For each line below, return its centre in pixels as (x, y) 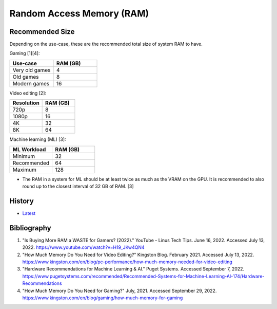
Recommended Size (42, 32)
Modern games (31, 83)
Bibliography (30, 228)
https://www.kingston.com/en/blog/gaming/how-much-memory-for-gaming (103, 298)
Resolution (26, 103)
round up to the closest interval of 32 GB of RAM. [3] (78, 186)
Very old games (32, 70)
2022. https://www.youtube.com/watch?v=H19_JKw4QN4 (83, 247)
